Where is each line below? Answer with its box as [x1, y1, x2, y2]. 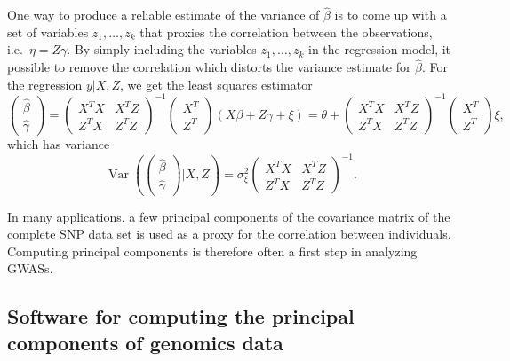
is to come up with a [334, 5, 447, 24]
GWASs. [7, 259, 53, 278]
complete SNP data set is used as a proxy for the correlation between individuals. [7, 224, 451, 243]
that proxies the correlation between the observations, [139, 22, 433, 41]
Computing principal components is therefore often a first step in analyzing [7, 241, 418, 260]
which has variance [7, 135, 110, 153]
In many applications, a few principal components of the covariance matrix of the [7, 207, 450, 225]
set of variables [7, 22, 89, 41]
